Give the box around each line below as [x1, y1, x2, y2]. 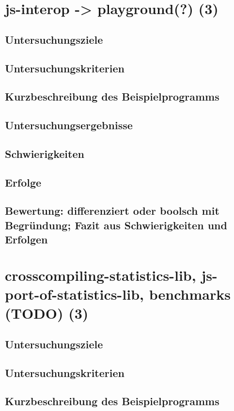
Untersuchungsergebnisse [5, 118, 133, 133]
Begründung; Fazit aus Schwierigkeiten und [5, 217, 227, 232]
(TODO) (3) [5, 303, 89, 323]
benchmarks [149, 284, 231, 304]
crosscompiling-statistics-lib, [5, 265, 196, 285]
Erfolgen [5, 232, 48, 247]
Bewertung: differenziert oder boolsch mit [5, 203, 219, 218]
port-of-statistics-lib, [5, 284, 144, 304]
